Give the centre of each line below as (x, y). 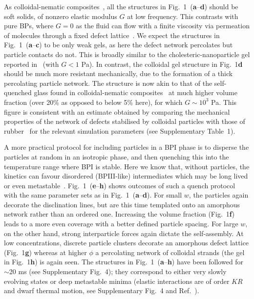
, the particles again (219, 195)
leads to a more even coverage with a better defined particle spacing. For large (121, 224)
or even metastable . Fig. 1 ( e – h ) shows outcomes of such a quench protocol (120, 185)
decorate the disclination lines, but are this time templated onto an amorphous (122, 204)
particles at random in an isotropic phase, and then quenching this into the (116, 156)
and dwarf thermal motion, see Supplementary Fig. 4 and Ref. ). (102, 290)
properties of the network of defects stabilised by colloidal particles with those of (125, 121)
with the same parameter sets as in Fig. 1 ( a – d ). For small (93, 195)
